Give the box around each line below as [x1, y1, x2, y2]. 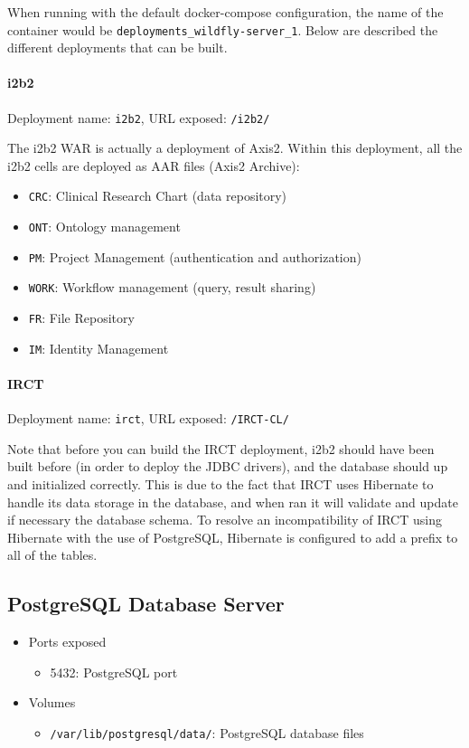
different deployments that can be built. [7, 38, 228, 57]
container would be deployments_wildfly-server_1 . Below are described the [7, 20, 438, 39]
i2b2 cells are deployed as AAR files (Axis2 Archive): [7, 156, 300, 175]
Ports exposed [28, 632, 107, 651]
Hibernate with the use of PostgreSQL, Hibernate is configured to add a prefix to [7, 527, 458, 546]
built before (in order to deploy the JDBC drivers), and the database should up [7, 457, 448, 476]
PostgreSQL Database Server [7, 590, 285, 618]
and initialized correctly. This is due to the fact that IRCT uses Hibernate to [7, 475, 434, 494]
